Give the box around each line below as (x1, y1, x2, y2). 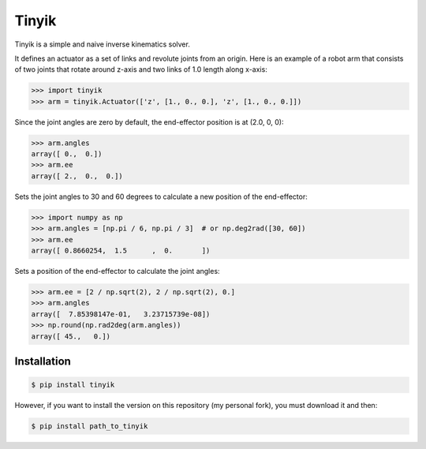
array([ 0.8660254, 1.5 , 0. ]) (31, 245, 211, 255)
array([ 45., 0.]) (31, 331, 110, 341)
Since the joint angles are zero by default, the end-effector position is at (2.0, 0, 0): (14, 117, 284, 126)
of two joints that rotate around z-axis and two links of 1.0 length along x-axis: (14, 65, 267, 74)
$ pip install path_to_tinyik (31, 422, 148, 431)
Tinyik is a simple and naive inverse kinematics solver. (14, 39, 191, 49)
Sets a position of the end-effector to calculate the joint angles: (14, 266, 220, 275)
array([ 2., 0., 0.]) (31, 171, 124, 181)
